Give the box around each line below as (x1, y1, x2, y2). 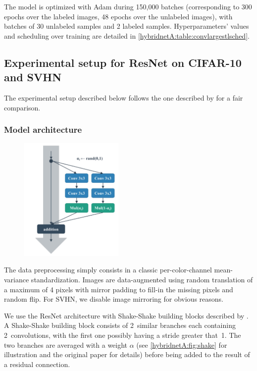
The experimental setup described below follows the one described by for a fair (4, 92, 243, 103)
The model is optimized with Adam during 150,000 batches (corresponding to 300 (4, 1, 252, 11)
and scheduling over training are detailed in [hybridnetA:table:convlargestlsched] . (4, 30, 250, 41)
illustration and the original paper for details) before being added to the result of (4, 349, 250, 360)
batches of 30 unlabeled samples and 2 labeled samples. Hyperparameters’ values (4, 21, 249, 31)
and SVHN (4, 69, 62, 85)
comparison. (4, 102, 41, 112)
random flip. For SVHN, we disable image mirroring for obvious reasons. (4, 294, 223, 304)
